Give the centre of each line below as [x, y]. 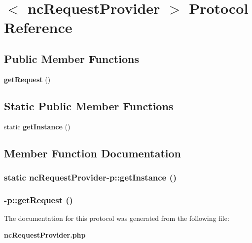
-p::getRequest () [38, 199]
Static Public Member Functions [89, 106]
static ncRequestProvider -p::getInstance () [90, 177]
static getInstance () [37, 126]
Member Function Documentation [93, 153]
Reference [38, 27]
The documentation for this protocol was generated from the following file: [117, 218]
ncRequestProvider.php [45, 234]
